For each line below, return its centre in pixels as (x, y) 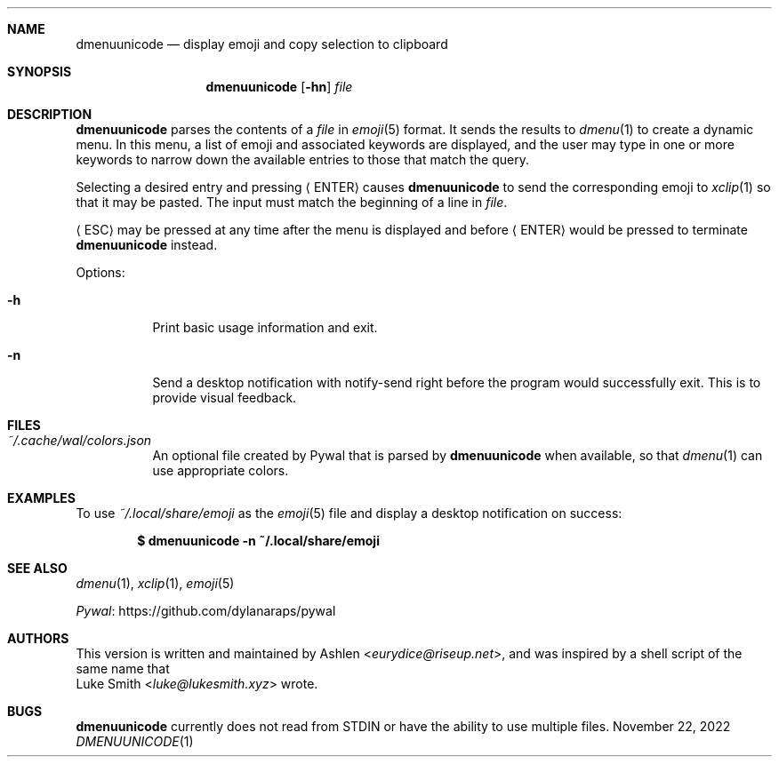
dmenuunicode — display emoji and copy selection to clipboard (262, 44)
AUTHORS (38, 638)
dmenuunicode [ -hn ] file (279, 87)
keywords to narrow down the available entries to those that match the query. (302, 159)
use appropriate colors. (221, 470)
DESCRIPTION (50, 114)
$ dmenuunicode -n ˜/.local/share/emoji (258, 541)
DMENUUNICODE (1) (135, 741)
